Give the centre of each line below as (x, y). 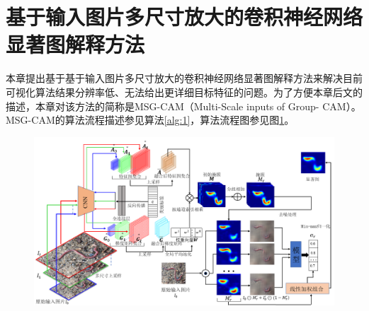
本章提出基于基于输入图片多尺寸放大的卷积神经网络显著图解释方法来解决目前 (184, 78)
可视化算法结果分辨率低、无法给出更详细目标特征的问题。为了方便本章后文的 (184, 92)
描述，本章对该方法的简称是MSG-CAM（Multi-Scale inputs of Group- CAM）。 (183, 106)
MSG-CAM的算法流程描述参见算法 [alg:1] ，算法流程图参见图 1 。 (150, 120)
